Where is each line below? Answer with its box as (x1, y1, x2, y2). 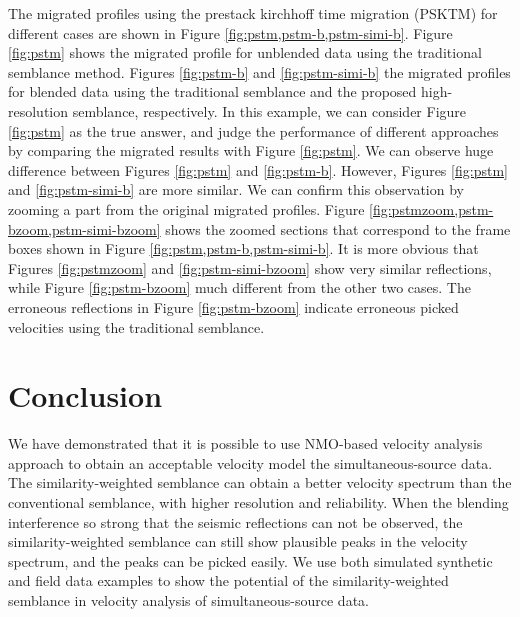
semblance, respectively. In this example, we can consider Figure (72, 100, 467, 121)
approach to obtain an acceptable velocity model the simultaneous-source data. (8, 452, 493, 473)
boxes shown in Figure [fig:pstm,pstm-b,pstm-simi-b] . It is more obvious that (8, 238, 479, 259)
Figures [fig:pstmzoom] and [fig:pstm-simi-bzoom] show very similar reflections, (8, 257, 492, 278)
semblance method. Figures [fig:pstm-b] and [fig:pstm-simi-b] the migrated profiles (8, 61, 511, 82)
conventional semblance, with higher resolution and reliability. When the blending (8, 492, 509, 512)
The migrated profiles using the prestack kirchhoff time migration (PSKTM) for (8, 3, 498, 23)
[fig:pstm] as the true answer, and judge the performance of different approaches (8, 120, 499, 141)
